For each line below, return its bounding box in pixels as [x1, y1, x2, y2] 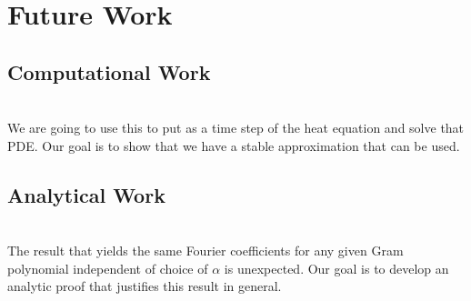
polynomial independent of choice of [7, 258, 208, 277]
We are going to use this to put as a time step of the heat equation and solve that [7, 118, 465, 137]
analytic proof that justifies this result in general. [7, 276, 282, 296]
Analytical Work [7, 180, 165, 208]
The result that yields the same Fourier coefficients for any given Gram [7, 241, 404, 260]
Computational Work [7, 57, 211, 85]
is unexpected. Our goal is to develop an [224, 258, 449, 277]
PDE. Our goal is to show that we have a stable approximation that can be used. [7, 135, 460, 155]
